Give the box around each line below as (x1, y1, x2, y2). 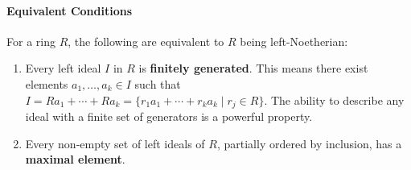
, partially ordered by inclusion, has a (216, 135, 402, 151)
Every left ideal (25, 60, 101, 77)
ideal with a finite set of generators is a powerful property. (25, 108, 313, 125)
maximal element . (25, 151, 125, 168)
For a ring (6, 32, 55, 49)
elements (25, 75, 68, 92)
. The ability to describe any (264, 91, 405, 108)
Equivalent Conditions (6, 2, 133, 19)
